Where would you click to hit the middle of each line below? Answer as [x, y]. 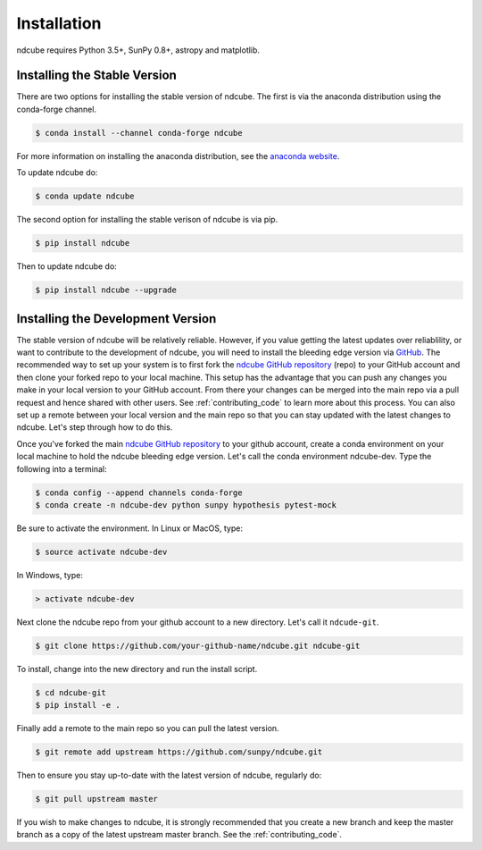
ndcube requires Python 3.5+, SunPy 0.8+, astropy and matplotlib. [138, 50]
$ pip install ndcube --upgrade [106, 290]
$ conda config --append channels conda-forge [139, 492]
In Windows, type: [50, 575]
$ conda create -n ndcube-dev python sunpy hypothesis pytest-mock [186, 505]
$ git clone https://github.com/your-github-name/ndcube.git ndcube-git [198, 645]
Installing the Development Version [116, 319]
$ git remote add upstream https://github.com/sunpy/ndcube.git [179, 752]
